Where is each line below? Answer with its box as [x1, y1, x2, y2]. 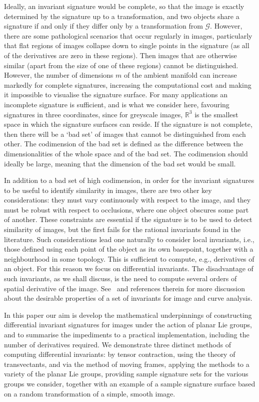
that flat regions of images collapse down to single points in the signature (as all [4, 40, 249, 51]
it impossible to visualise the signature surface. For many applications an [4, 89, 227, 100]
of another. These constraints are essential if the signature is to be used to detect [4, 214, 252, 225]
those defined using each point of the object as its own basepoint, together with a [4, 244, 253, 254]
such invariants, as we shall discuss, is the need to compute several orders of [4, 273, 237, 284]
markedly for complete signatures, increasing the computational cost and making [4, 79, 251, 90]
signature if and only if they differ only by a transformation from [4, 21, 203, 31]
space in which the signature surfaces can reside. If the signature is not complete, [4, 119, 252, 129]
